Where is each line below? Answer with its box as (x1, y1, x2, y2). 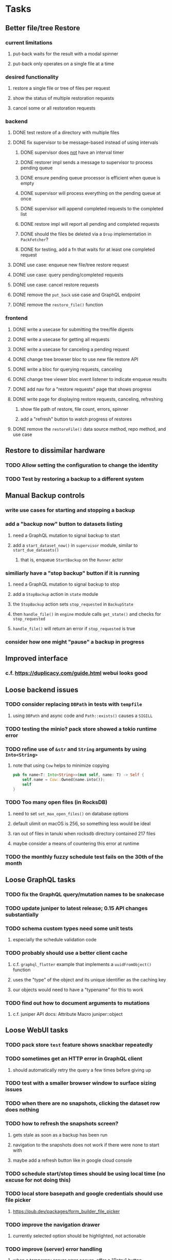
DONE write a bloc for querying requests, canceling (12, 366, 122, 372)
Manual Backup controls (5, 491, 85, 500)
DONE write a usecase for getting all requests (12, 336, 109, 342)
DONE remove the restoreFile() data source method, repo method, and (12, 426, 166, 432)
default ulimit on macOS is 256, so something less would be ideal (12, 820, 151, 827)
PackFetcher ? (20, 236, 49, 243)
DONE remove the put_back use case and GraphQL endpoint (12, 291, 141, 298)
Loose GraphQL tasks (5, 875, 76, 884)
